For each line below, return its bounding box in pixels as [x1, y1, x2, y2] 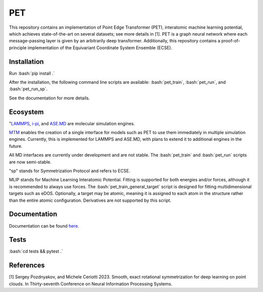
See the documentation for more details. [9, 95, 90, 101]
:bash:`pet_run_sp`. [9, 86, 48, 92]
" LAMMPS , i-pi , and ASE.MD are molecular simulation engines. [9, 120, 135, 126]
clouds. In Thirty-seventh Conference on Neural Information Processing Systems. [9, 281, 172, 287]
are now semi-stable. [9, 159, 52, 165]
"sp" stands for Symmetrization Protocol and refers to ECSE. [9, 168, 131, 174]
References [9, 261, 45, 270]
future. [9, 143, 23, 149]
